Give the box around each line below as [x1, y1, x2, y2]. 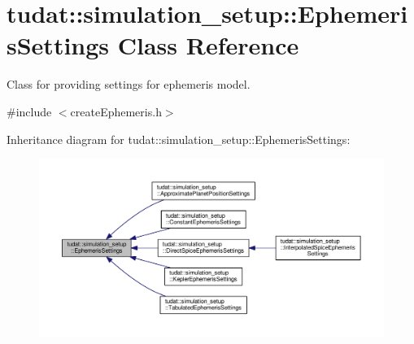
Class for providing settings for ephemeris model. [7, 76, 251, 93]
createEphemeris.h [70, 102, 162, 120]
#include [7, 102, 52, 120]
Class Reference [117, 28, 299, 62]
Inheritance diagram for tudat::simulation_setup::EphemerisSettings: [7, 130, 351, 147]
